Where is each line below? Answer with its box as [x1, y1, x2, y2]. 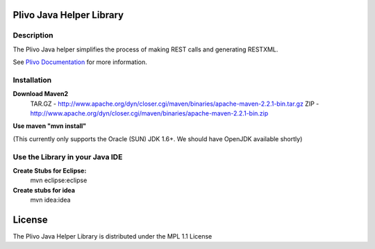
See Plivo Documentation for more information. [12, 58, 147, 66]
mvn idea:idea [30, 195, 71, 204]
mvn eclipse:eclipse [30, 176, 87, 184]
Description [12, 31, 53, 40]
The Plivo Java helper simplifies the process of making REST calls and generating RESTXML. [12, 45, 278, 54]
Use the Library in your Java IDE [12, 152, 123, 161]
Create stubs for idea [12, 186, 76, 194]
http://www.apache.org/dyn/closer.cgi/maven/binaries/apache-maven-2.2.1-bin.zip [30, 109, 269, 118]
